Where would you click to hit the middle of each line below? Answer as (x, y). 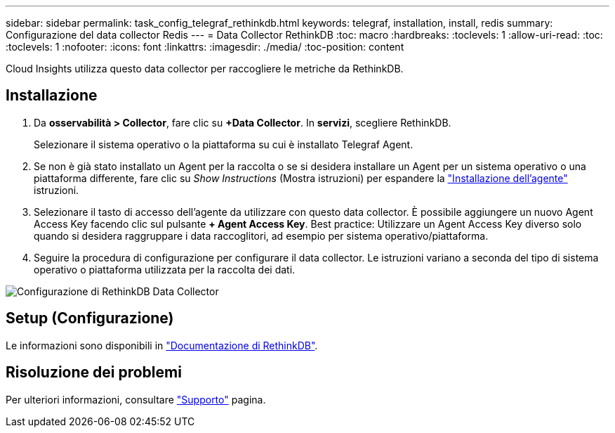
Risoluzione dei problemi (94, 373)
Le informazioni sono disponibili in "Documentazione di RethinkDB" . (162, 345)
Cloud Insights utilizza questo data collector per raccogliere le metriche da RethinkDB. (205, 69)
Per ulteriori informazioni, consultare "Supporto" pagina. (136, 399)
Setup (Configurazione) (90, 318)
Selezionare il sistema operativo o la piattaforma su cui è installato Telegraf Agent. (224, 144)
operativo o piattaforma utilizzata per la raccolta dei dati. (165, 269)
